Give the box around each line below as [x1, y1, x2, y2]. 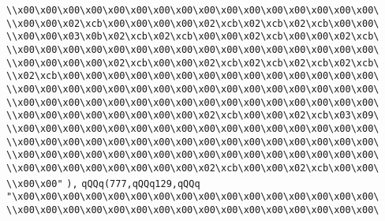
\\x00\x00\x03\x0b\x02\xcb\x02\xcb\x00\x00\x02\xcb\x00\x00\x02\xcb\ [6, 31, 379, 43]
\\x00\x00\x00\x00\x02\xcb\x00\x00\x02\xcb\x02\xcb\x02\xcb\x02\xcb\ [6, 57, 379, 69]
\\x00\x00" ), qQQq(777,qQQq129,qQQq [6, 178, 200, 189]
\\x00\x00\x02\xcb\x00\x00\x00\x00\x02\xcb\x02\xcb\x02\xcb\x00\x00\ [6, 17, 379, 29]
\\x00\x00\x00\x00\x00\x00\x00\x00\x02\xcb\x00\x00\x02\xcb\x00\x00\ [6, 162, 379, 174]
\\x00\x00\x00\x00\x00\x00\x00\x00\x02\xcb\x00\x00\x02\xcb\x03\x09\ [6, 110, 379, 122]
